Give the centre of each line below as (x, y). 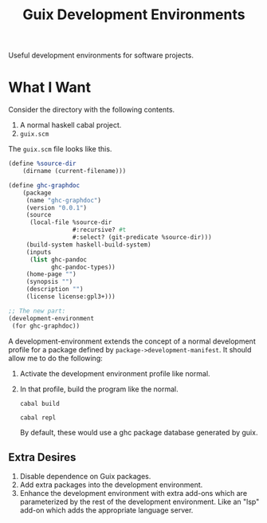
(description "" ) (55, 289)
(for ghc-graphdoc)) (46, 326)
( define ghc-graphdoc (44, 185)
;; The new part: (37, 311)
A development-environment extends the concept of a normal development (132, 341)
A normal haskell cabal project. (71, 125)
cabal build (39, 403)
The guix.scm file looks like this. (60, 149)
